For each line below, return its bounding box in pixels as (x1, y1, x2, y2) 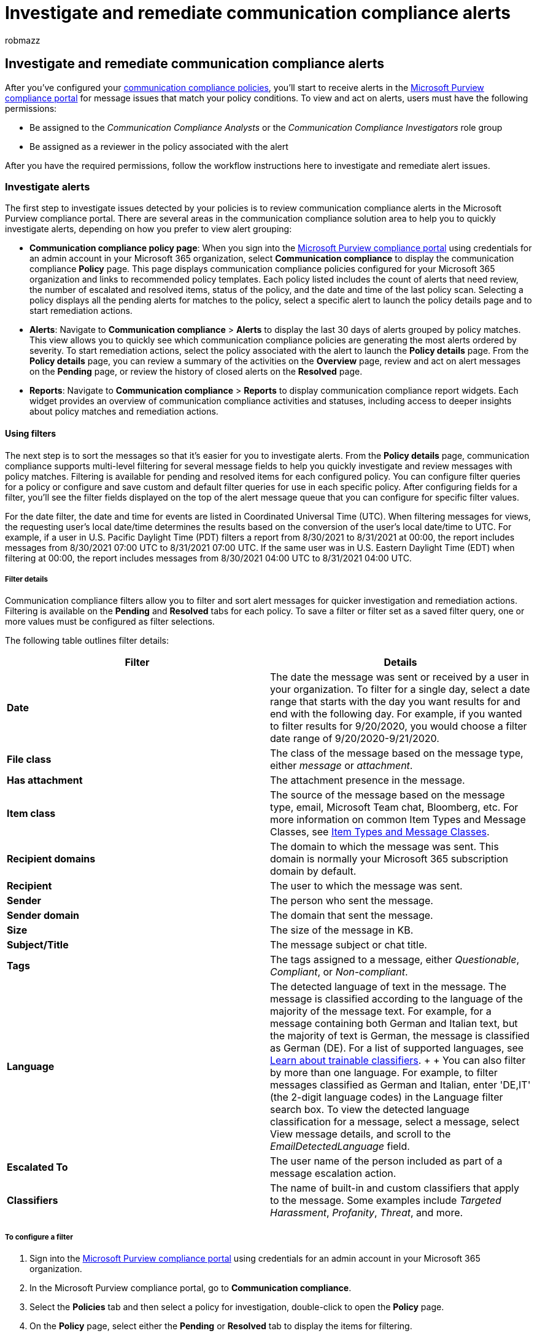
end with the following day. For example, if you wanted (270, 708, 522, 721)
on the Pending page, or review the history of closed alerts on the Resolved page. (29, 366, 363, 377)
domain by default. (270, 865, 357, 878)
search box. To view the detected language (270, 1103, 469, 1116)
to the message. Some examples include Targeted (270, 1194, 501, 1207)
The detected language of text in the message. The (270, 980, 506, 993)
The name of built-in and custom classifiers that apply (270, 1182, 520, 1195)
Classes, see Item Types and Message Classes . (270, 826, 490, 838)
